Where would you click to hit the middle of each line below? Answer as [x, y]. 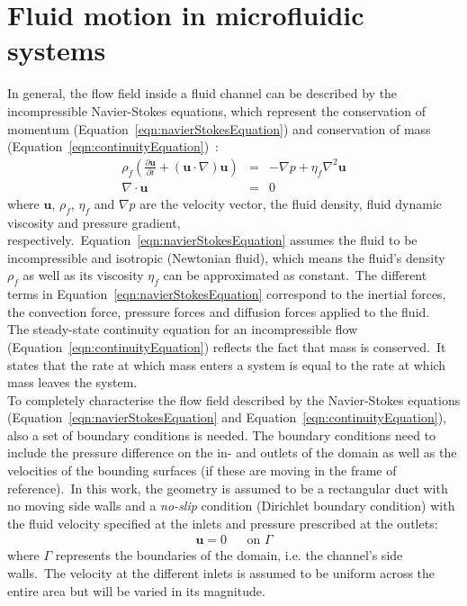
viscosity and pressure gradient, [94, 222]
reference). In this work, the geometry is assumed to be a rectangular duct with [228, 488]
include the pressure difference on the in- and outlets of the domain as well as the [232, 452]
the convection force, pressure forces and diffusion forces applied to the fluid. [219, 311]
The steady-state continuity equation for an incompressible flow [183, 329]
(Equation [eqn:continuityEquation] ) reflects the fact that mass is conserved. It [227, 346]
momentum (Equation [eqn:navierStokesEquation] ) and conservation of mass [219, 128]
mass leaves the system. [72, 382]
